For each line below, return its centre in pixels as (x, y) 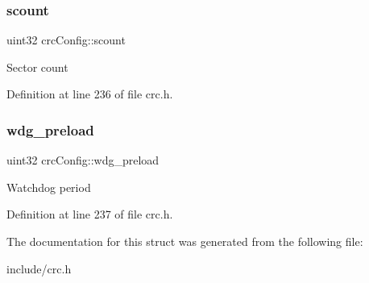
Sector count (37, 67)
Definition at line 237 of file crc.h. (90, 214)
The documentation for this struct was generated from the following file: (185, 241)
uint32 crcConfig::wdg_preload (83, 160)
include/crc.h (39, 268)
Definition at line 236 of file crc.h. (90, 94)
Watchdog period (49, 187)
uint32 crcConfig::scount (66, 40)
